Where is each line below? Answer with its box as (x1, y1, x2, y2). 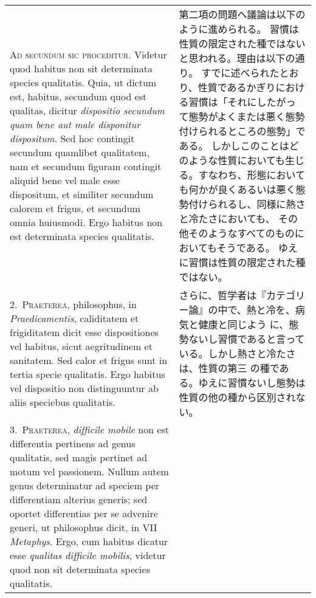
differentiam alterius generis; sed (10, 492, 148, 506)
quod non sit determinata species (10, 562, 150, 576)
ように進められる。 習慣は (179, 22, 299, 36)
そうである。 (216, 241, 275, 255)
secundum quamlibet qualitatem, (10, 145, 149, 159)
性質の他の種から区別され (179, 390, 296, 404)
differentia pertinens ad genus (10, 436, 136, 450)
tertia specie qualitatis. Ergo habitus (10, 367, 165, 381)
